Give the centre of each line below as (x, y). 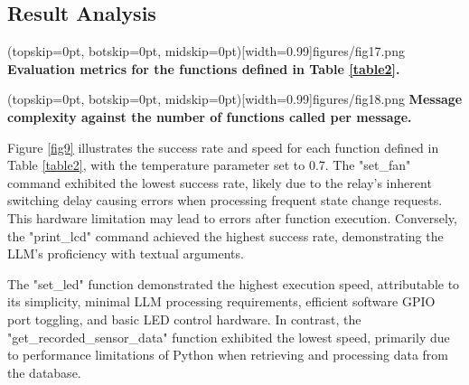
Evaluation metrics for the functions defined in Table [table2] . (204, 68)
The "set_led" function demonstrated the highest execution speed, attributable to (234, 283)
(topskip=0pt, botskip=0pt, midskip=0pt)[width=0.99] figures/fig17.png (206, 51)
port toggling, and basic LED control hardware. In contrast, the (184, 319)
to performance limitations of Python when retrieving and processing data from (228, 355)
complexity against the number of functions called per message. (210, 116)
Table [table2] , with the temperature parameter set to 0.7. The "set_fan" (209, 165)
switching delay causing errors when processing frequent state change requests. (225, 200)
